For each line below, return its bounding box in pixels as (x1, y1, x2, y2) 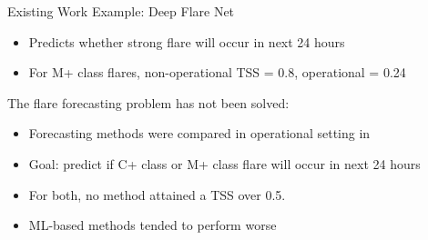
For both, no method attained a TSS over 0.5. (28, 185, 286, 204)
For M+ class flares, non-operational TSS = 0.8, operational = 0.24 (28, 63, 406, 82)
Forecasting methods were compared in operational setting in (28, 124, 371, 143)
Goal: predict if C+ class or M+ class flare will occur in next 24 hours (28, 154, 421, 173)
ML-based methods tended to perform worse (28, 215, 277, 235)
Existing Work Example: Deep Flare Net (7, 2, 235, 20)
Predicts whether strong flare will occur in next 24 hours (28, 32, 345, 51)
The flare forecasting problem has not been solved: (7, 93, 290, 112)
